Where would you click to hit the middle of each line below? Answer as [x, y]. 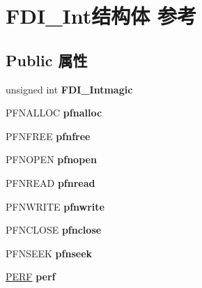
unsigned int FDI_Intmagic [69, 89]
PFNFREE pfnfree [48, 136]
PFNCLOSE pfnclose [54, 230]
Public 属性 [47, 60]
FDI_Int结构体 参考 [101, 16]
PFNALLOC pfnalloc [54, 113]
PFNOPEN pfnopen [51, 159]
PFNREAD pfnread [50, 182]
